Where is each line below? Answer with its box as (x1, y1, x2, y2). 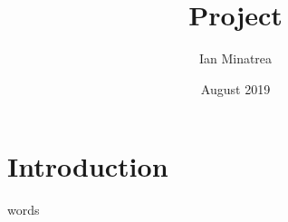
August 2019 (200, 79, 271, 98)
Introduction (7, 148, 168, 185)
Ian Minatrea (198, 49, 273, 68)
